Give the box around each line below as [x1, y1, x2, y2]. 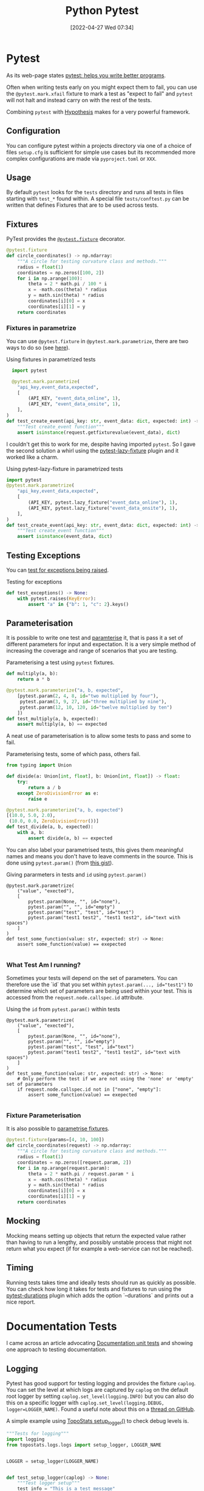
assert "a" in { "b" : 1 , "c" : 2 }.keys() [28, 601, 129, 607]
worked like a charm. [6, 453, 59, 461]
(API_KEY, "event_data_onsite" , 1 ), [28, 401, 121, 408]
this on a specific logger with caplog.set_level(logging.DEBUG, [6, 1399, 165, 1406]
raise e [28, 796, 47, 802]
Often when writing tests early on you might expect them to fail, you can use [6, 83, 197, 91]
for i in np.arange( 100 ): [17, 275, 83, 282]
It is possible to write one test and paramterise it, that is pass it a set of [6, 634, 183, 642]
